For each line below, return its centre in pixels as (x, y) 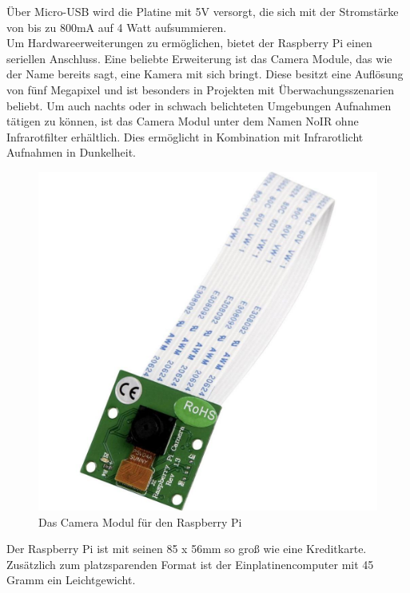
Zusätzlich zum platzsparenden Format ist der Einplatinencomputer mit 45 (190, 564)
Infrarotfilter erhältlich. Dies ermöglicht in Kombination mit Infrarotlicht (185, 136)
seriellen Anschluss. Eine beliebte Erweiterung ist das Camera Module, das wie (199, 58)
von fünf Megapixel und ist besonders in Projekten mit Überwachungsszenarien (200, 89)
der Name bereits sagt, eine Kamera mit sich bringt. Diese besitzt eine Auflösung (205, 74)
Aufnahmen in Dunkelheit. (72, 152)
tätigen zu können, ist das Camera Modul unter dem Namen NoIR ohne (183, 121)
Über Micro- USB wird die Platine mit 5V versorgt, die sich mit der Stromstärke (203, 11)
